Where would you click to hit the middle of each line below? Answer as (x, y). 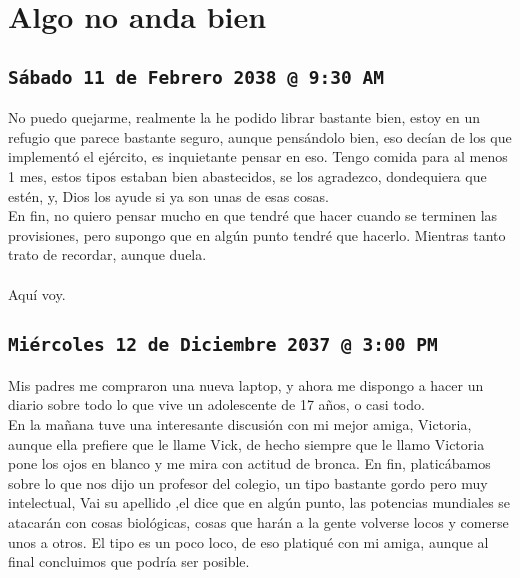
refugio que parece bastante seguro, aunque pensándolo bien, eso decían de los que (260, 136)
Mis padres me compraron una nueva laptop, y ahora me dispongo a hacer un (246, 384)
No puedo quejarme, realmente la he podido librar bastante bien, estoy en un (244, 117)
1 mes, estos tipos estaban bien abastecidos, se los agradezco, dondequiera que (247, 175)
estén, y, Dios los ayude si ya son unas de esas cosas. (168, 195)
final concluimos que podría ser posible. (129, 561)
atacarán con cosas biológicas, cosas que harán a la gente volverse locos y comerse (258, 522)
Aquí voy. (37, 293)
